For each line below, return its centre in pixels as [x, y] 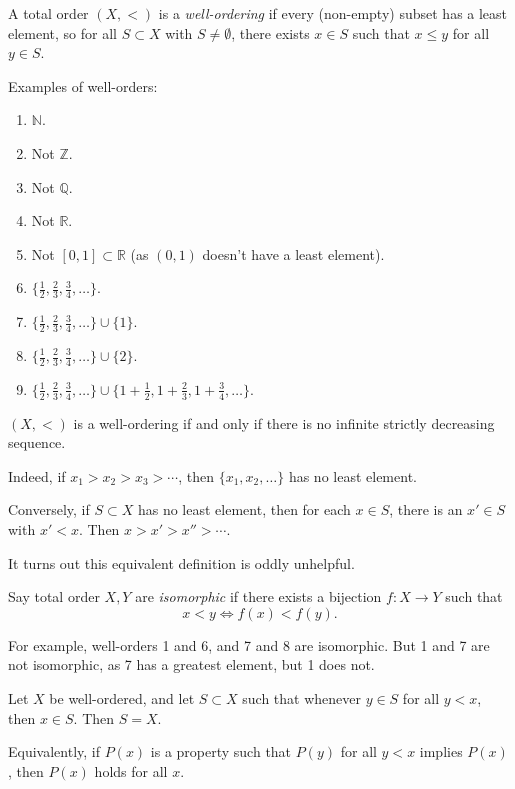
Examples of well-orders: [83, 85]
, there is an [426, 509]
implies [441, 751]
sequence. [37, 442]
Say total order [54, 596]
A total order [48, 13]
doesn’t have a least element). [293, 253]
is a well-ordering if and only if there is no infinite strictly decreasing [284, 422]
